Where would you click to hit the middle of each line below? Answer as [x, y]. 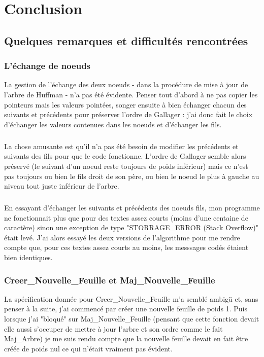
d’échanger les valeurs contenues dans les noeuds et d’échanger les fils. [113, 124]
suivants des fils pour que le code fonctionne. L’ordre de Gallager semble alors [125, 156]
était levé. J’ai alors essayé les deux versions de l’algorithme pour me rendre [122, 237]
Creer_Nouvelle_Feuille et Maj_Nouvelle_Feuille [110, 280]
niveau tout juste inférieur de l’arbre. [62, 186]
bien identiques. [28, 257]
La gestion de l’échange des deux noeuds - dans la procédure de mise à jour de [126, 84]
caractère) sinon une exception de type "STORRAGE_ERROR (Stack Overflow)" [131, 227]
